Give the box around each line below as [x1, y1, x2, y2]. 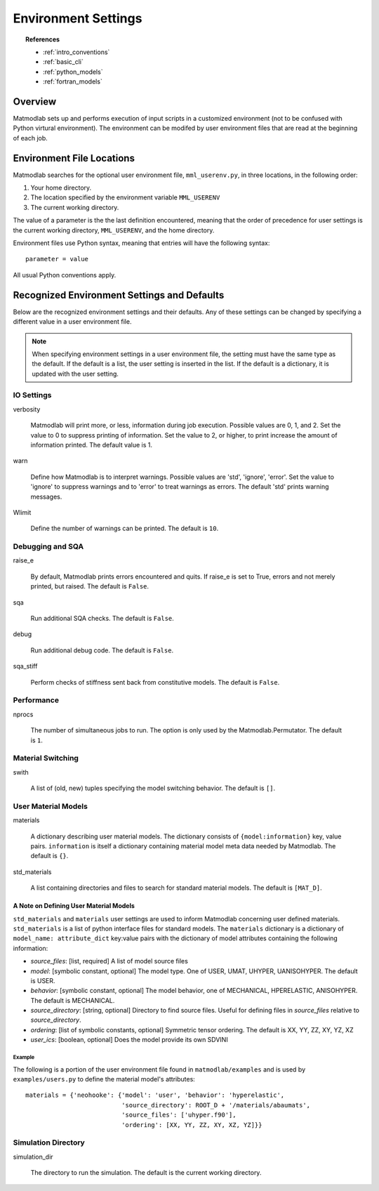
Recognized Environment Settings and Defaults [13, 289, 225, 301]
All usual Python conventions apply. [13, 270, 117, 279]
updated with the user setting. [32, 369, 119, 378]
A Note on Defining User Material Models [13, 902, 135, 910]
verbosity [13, 404, 41, 414]
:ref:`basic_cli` [43, 58, 84, 66]
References [25, 35, 60, 44]
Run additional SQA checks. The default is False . [30, 614, 175, 623]
